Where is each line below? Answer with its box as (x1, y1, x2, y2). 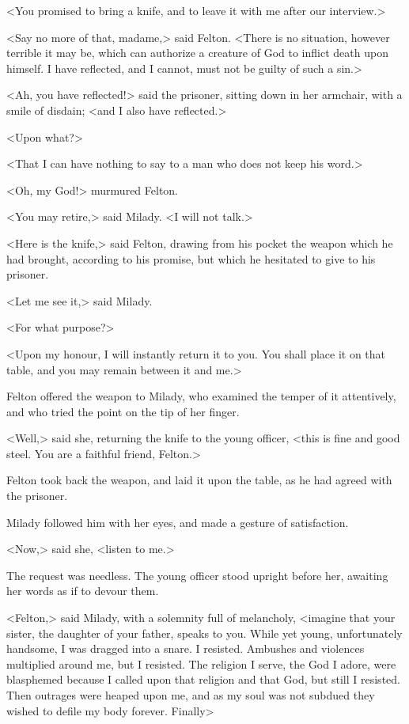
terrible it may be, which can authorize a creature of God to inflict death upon (6, 44, 388, 61)
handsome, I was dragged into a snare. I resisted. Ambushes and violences (6, 640, 365, 657)
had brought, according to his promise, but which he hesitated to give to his (6, 250, 376, 267)
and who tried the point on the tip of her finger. (6, 403, 240, 419)
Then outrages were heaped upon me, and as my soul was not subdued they (6, 687, 375, 703)
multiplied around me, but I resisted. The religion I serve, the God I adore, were (6, 655, 396, 672)
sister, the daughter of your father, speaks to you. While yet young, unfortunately (6, 624, 403, 641)
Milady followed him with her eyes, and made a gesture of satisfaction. (6, 514, 349, 530)
